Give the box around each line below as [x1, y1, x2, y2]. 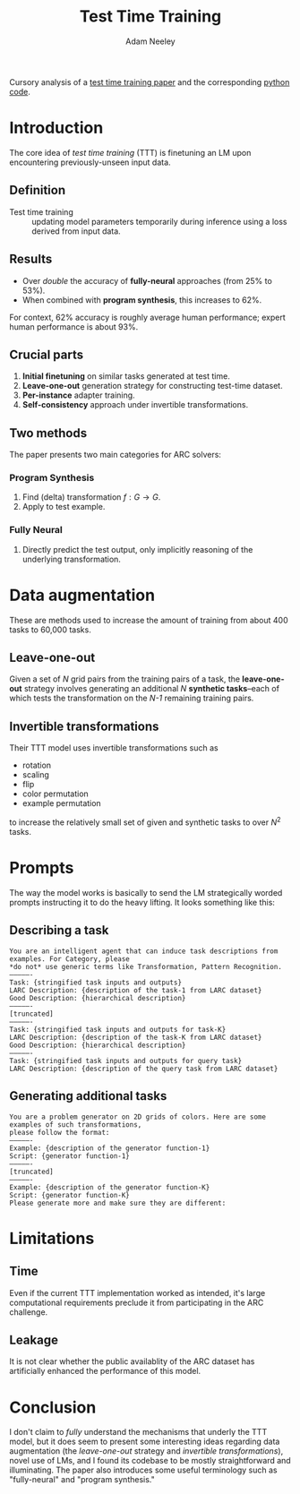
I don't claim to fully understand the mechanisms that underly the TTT [9, 1427, 268, 1438]
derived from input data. [31, 226, 121, 236]
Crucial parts [9, 347, 83, 362]
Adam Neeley [124, 36, 176, 47]
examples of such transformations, [9, 1120, 142, 1129]
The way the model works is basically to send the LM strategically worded [9, 887, 283, 897]
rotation [21, 760, 52, 771]
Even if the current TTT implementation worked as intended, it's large [9, 1287, 266, 1298]
